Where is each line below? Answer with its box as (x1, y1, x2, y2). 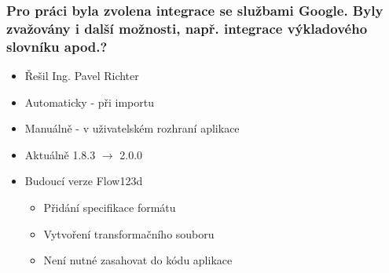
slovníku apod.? (6, 36, 108, 56)
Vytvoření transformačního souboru (43, 225, 215, 242)
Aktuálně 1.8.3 (24, 146, 96, 162)
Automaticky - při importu (24, 93, 155, 110)
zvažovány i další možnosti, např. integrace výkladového (6, 18, 368, 38)
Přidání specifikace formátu (43, 199, 176, 216)
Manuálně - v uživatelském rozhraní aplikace (24, 120, 240, 136)
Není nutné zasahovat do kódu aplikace (43, 252, 233, 268)
